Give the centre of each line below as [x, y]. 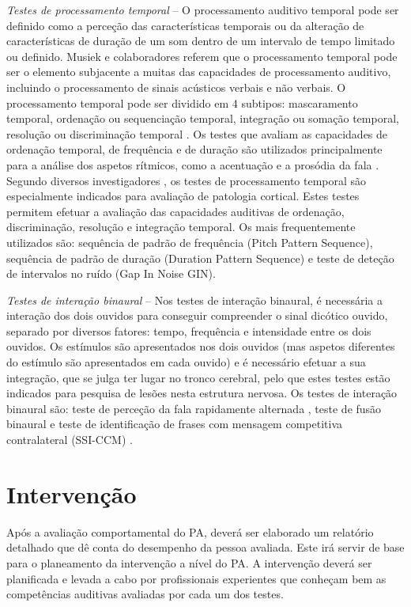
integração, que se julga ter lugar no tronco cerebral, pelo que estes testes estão [198, 377]
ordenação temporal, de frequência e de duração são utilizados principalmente [194, 149]
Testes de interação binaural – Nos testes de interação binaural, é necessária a [194, 300]
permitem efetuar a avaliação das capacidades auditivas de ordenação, [175, 211]
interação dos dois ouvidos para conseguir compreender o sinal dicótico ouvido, [197, 315]
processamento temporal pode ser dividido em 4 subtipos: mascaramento [182, 102]
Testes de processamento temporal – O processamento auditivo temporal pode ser [203, 9]
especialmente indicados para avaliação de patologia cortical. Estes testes [183, 196]
